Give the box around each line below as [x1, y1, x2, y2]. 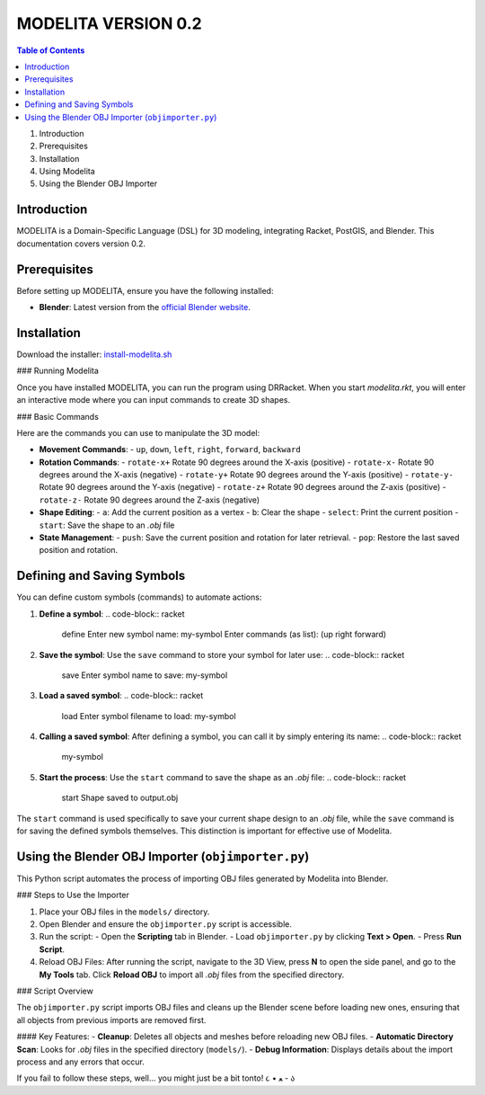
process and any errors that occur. [16, 1056, 145, 1067]
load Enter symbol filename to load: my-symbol [61, 710, 237, 721]
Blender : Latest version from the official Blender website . [39, 302, 251, 313]
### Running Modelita [16, 365, 99, 377]
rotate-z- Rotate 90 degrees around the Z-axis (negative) [39, 494, 260, 505]
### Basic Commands [16, 411, 99, 422]
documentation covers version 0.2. [16, 238, 145, 249]
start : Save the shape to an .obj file [39, 520, 175, 530]
